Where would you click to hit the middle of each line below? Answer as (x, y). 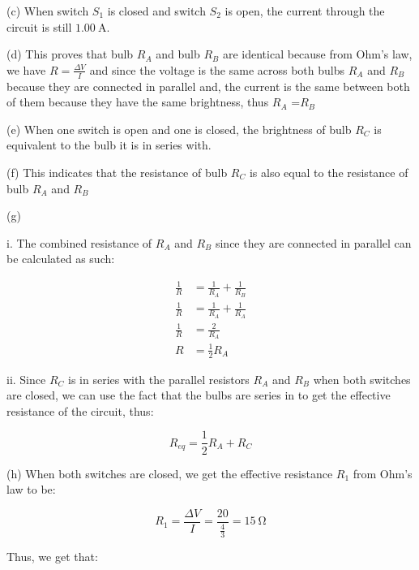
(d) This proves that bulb (70, 54)
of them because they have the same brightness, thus (138, 102)
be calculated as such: (61, 259)
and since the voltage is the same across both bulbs (217, 69)
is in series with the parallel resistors (159, 379)
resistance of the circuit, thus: (80, 410)
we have (26, 69)
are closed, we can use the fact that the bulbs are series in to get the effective (199, 395)
